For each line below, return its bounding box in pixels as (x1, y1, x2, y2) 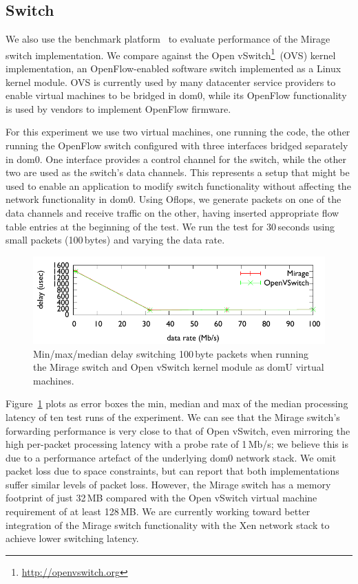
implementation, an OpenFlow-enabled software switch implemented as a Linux (6, 61, 341, 76)
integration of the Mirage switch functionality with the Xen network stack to (6, 517, 330, 532)
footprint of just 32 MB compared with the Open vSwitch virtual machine (6, 490, 317, 505)
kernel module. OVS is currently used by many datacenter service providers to (6, 74, 336, 89)
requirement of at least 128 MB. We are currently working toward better (6, 504, 310, 519)
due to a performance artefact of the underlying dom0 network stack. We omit (6, 450, 337, 464)
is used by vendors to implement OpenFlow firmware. (6, 101, 231, 116)
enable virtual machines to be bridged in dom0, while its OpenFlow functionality (6, 88, 347, 102)
